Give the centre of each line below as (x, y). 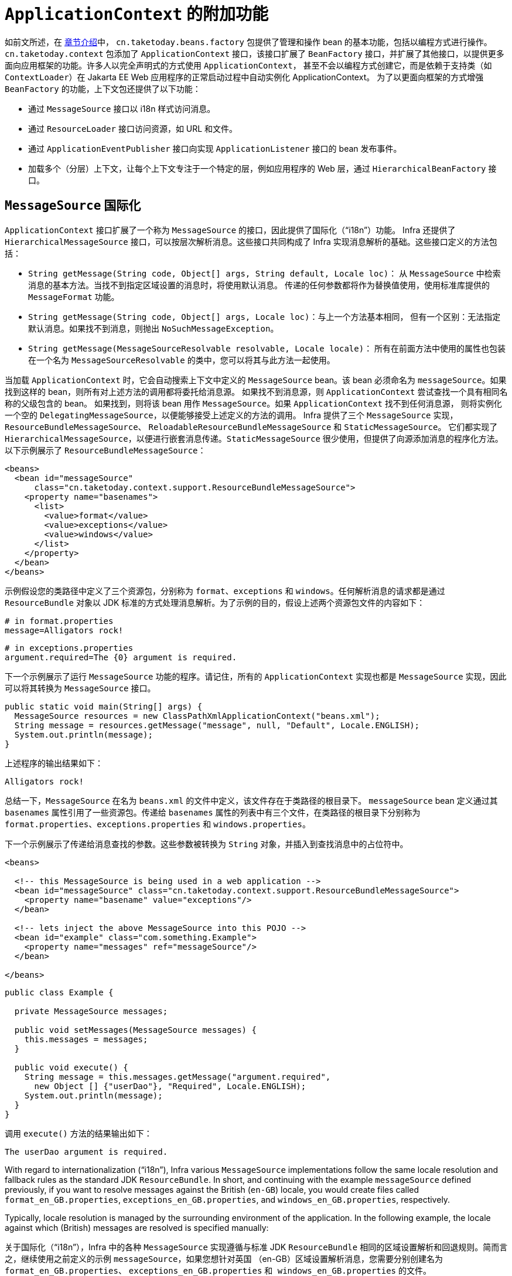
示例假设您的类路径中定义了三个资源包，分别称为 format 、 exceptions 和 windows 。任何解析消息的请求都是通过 (225, 591)
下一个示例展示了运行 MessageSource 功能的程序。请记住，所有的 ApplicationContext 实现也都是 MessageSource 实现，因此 (256, 676)
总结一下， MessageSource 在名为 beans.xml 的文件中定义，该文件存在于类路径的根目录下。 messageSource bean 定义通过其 (251, 800)
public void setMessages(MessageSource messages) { (135, 1030)
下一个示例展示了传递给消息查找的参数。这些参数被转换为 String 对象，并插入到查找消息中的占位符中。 (206, 844)
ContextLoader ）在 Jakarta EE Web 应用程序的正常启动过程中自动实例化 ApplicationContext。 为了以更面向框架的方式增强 (244, 77)
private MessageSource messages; (91, 1011)
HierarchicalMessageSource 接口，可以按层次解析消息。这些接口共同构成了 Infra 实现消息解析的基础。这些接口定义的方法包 (251, 241)
